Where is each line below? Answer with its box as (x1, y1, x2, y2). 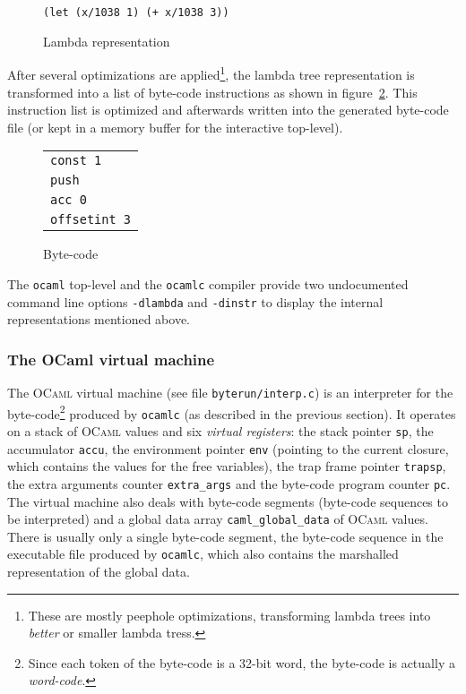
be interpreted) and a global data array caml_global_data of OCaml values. (7, 510, 428, 528)
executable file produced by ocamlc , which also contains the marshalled (7, 544, 399, 563)
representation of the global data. (7, 562, 190, 581)
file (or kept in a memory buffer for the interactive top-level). (7, 117, 343, 136)
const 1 (50, 153, 102, 168)
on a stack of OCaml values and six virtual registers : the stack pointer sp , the (7, 421, 434, 440)
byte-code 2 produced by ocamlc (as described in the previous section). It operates (7, 401, 456, 423)
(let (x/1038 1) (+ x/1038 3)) (43, 6, 229, 19)
